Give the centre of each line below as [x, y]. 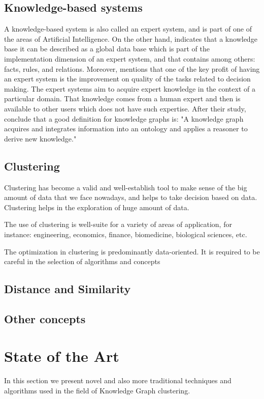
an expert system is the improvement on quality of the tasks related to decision [127, 79]
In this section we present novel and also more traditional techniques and [118, 380]
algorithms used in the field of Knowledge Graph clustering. [97, 390]
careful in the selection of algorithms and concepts [82, 261]
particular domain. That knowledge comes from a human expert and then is [122, 98]
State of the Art [62, 356]
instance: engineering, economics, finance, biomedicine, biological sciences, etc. [126, 234]
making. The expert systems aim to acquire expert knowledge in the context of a [130, 88]
